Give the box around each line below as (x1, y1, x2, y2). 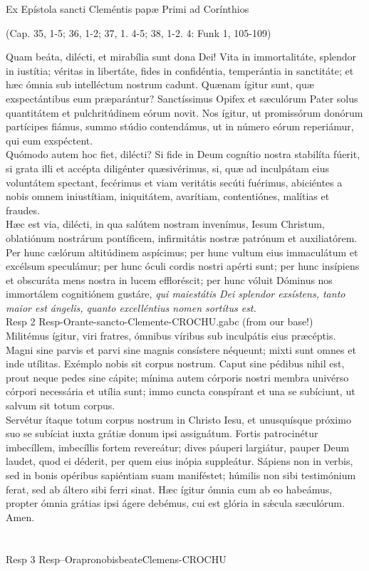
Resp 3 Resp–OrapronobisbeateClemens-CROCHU (6, 551, 227, 566)
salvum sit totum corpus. (6, 398, 115, 413)
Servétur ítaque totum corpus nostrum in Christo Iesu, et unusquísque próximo (6, 412, 351, 426)
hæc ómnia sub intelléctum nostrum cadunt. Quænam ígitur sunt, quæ (6, 77, 314, 92)
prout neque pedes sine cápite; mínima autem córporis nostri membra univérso (6, 370, 349, 384)
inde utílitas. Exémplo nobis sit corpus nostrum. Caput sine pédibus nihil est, (6, 356, 345, 371)
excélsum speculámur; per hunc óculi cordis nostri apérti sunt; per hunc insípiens (6, 258, 360, 273)
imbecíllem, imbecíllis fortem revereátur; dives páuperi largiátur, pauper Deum (6, 439, 350, 454)
